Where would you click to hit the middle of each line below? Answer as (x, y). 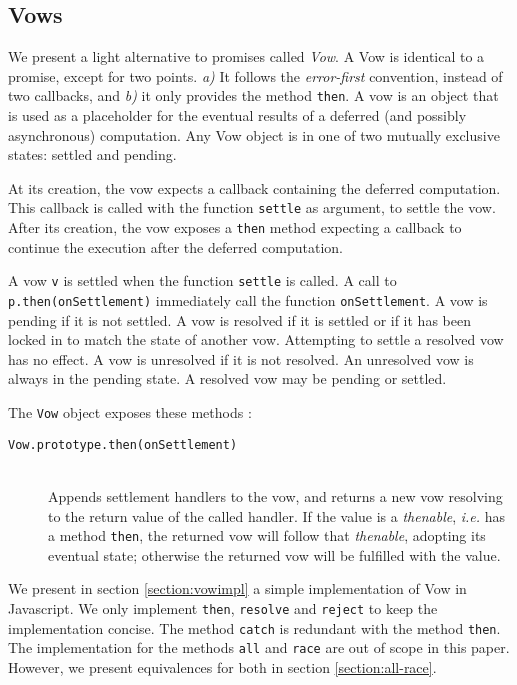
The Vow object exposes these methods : (130, 412)
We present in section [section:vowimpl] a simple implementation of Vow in (237, 588)
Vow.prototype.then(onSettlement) (123, 444)
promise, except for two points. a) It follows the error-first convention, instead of (255, 75)
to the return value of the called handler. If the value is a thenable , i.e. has (277, 515)
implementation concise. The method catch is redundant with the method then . (254, 627)
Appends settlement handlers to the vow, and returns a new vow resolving (275, 495)
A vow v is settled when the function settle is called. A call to (202, 280)
